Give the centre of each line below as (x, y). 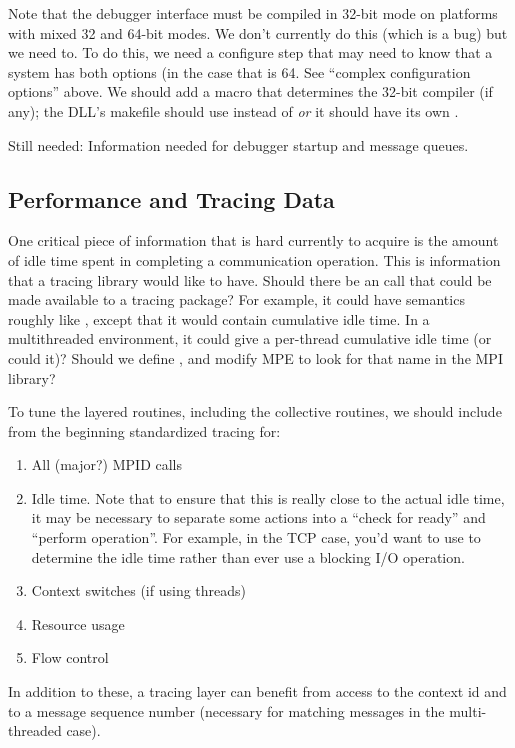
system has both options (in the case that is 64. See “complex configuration (239, 71)
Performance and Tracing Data (171, 198)
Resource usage (78, 623)
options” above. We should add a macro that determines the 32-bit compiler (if (250, 91)
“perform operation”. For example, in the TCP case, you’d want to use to (256, 537)
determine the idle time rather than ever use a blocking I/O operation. (248, 556)
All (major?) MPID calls (107, 464)
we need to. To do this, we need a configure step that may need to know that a (250, 52)
